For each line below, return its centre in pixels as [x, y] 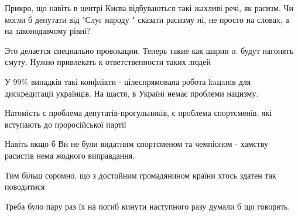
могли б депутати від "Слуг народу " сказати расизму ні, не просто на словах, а [147, 19]
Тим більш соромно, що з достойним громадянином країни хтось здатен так [141, 175]
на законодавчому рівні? [48, 31]
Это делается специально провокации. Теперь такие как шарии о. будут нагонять [149, 50]
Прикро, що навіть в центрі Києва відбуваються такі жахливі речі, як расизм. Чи [149, 8]
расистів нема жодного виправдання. [70, 155]
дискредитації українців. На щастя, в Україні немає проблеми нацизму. [132, 93]
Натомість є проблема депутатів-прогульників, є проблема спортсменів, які [138, 113]
